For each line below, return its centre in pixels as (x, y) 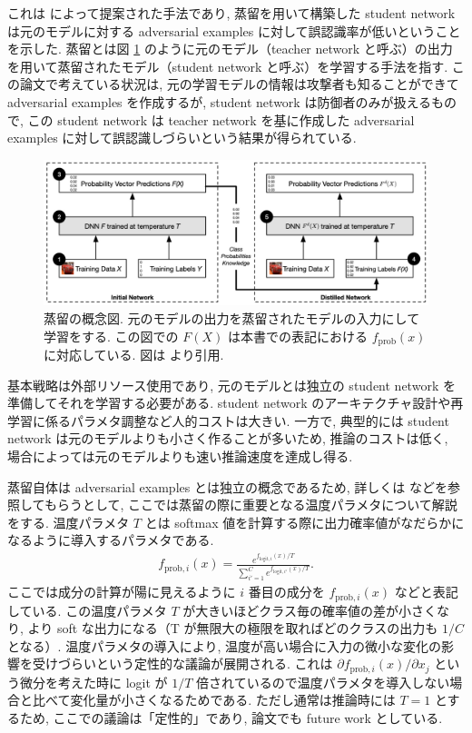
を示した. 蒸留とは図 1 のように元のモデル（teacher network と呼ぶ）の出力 (230, 49)
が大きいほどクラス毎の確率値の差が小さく (310, 610)
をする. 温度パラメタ (69, 522)
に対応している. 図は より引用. (134, 355)
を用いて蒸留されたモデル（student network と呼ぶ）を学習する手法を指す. (228, 66)
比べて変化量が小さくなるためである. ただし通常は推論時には (214, 700)
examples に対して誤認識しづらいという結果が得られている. (182, 138)
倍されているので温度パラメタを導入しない (323, 682)
